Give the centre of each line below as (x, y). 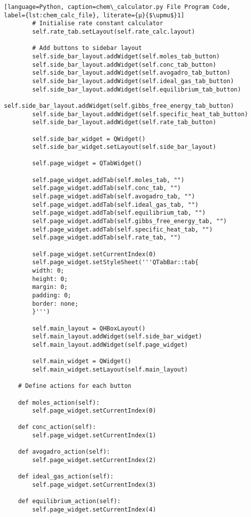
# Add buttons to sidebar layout (87, 48)
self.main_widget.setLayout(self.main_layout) (110, 369)
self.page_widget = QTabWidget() (87, 164)
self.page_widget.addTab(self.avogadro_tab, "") (114, 197)
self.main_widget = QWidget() (82, 361)
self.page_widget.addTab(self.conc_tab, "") (106, 188)
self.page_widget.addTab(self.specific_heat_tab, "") (123, 229)
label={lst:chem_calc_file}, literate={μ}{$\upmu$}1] (94, 15)
